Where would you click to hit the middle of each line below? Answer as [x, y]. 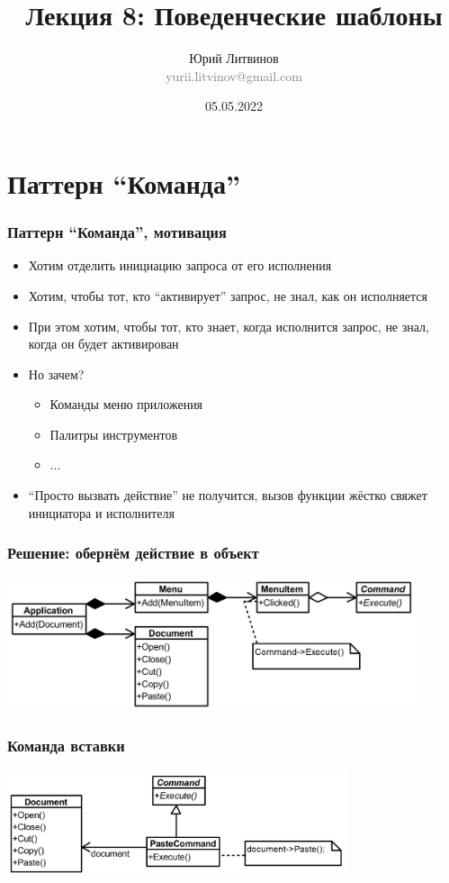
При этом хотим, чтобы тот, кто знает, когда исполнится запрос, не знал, [229, 326]
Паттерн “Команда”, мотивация [117, 232]
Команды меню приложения [126, 404]
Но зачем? [56, 373]
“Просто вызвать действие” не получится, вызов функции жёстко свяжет [228, 495]
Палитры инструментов [114, 434]
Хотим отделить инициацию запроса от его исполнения [180, 265]
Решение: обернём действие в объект [133, 553]
